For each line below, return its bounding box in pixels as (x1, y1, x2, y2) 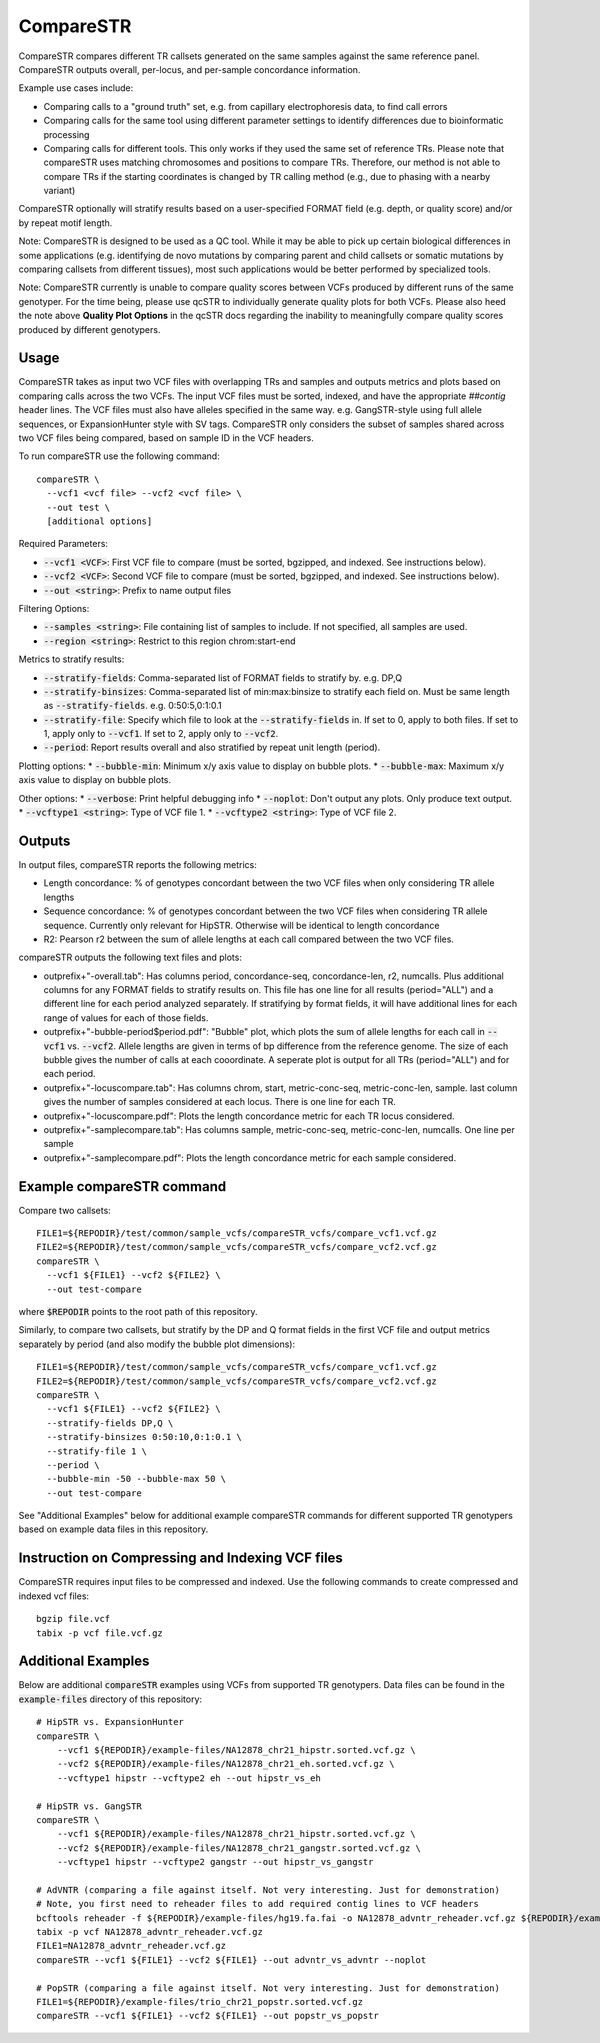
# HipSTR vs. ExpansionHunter (36, 1716, 185, 1728)
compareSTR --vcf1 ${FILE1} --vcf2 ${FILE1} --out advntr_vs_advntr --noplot (36, 1954, 427, 1965)
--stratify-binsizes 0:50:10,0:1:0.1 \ (46, 1431, 242, 1443)
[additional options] (46, 516, 153, 527)
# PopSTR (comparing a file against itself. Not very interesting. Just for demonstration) (36, 1982, 500, 1994)
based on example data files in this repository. (18, 1523, 209, 1535)
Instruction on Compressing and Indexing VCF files (18, 1550, 344, 1567)
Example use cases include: (18, 82, 134, 94)
